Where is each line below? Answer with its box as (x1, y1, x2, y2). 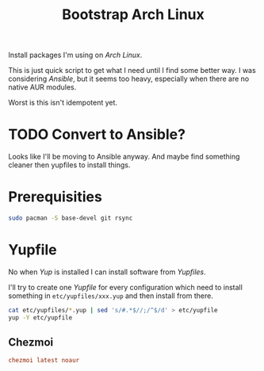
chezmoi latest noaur (8, 357, 80, 365)
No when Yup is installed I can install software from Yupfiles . (8, 267, 206, 277)
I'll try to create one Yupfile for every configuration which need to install (8, 282, 243, 292)
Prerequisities (8, 188, 103, 206)
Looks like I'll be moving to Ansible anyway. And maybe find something (8, 152, 240, 162)
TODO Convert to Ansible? (8, 125, 186, 143)
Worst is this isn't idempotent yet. (8, 98, 117, 108)
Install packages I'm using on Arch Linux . (8, 50, 143, 60)
